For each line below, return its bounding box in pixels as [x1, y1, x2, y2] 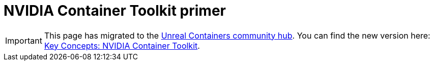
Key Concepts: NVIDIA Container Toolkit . [44, 40, 200, 51]
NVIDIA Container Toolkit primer [4, 2, 226, 19]
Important [5, 35, 42, 46]
